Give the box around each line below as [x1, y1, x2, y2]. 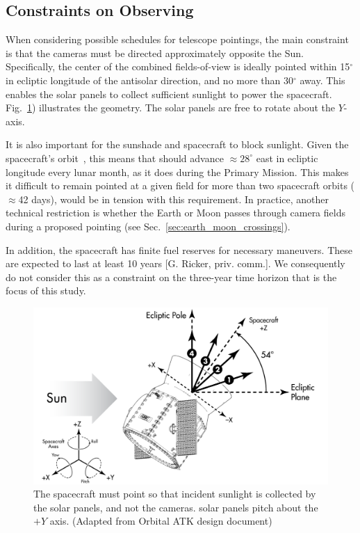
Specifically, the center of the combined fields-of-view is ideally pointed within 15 [6, 59, 350, 74]
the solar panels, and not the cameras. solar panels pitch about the [33, 500, 318, 514]
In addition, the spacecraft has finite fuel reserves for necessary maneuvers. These [6, 242, 352, 257]
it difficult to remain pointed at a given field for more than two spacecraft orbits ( [6, 178, 355, 193]
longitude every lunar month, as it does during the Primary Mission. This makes [6, 164, 349, 179]
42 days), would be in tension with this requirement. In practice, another [18, 191, 329, 206]
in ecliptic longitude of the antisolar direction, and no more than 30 [6, 72, 294, 87]
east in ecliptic [256, 150, 318, 165]
